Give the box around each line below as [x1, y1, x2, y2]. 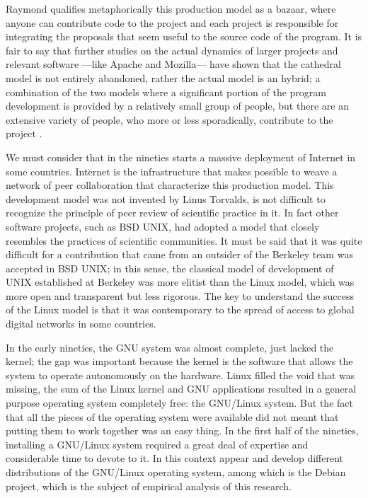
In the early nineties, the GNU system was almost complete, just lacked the [6, 340, 334, 354]
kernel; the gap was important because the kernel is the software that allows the [6, 354, 353, 369]
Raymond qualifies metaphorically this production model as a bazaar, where [6, 1, 336, 16]
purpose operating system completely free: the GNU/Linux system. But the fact [6, 395, 353, 410]
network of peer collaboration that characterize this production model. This [6, 178, 334, 192]
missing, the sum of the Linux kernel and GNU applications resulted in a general [6, 381, 357, 396]
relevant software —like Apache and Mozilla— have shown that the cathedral [6, 57, 341, 71]
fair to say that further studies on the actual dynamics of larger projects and [6, 42, 338, 57]
